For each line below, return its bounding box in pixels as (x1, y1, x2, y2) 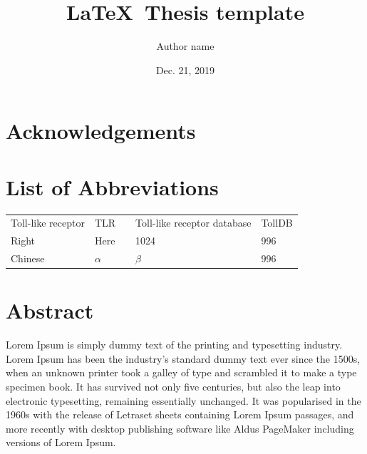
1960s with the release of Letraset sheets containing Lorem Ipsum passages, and (6, 407, 354, 422)
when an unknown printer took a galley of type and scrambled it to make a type (6, 365, 357, 380)
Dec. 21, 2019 (155, 62, 215, 77)
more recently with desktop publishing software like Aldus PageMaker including (6, 421, 354, 435)
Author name (156, 38, 214, 53)
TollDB (261, 215, 293, 230)
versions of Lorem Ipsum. (6, 435, 116, 450)
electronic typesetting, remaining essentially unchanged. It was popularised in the (6, 393, 361, 408)
